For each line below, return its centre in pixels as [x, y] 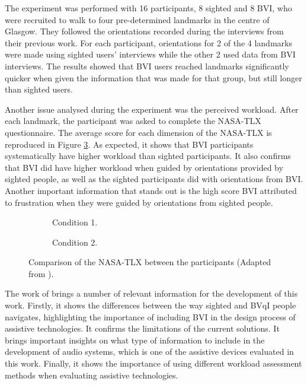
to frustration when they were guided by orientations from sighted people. [139, 202]
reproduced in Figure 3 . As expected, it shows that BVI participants [129, 144]
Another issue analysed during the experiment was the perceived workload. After [152, 109]
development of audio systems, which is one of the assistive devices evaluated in [149, 351]
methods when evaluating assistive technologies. [92, 375]
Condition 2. [75, 242]
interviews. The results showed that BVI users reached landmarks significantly [147, 66]
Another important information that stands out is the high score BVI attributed [151, 190]
